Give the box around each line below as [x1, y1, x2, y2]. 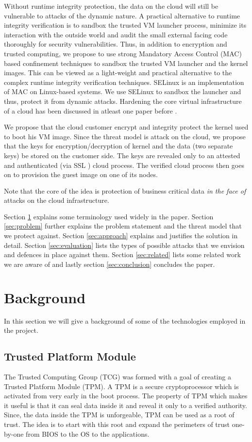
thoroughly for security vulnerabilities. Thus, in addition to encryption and [4, 39, 227, 49]
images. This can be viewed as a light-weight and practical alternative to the [4, 67, 232, 78]
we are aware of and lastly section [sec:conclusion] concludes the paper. [4, 259, 215, 269]
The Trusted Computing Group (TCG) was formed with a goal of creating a [4, 371, 231, 381]
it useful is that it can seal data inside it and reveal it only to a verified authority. [4, 400, 247, 410]
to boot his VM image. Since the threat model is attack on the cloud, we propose [4, 131, 246, 141]
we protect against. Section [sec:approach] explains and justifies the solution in [4, 230, 238, 241]
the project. [4, 325, 38, 335]
